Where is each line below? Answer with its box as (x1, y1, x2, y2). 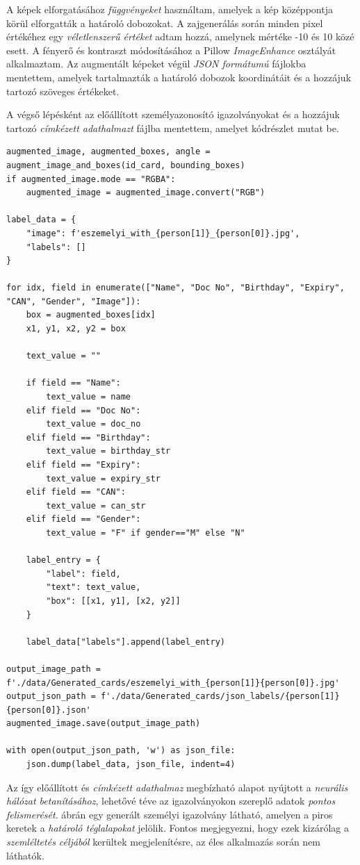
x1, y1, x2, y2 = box (26, 324, 126, 334)
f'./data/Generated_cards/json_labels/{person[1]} (101, 691, 340, 702)
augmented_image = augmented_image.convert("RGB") (26, 188, 265, 198)
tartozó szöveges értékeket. (6, 83, 120, 98)
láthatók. (6, 848, 44, 862)
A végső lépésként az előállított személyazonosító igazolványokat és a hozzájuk (6, 107, 340, 122)
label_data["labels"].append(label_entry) (26, 636, 225, 647)
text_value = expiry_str (46, 473, 161, 484)
